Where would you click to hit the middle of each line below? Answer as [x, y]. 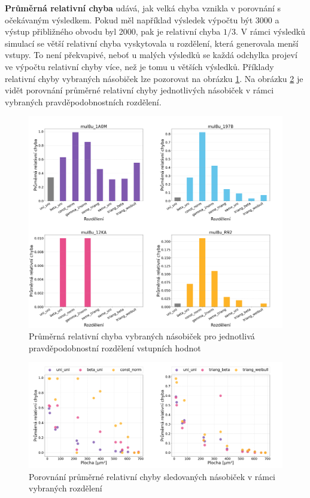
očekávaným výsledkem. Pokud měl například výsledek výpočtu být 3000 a [142, 19]
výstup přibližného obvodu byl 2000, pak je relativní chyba [113, 31]
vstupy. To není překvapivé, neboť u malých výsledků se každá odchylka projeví [151, 55]
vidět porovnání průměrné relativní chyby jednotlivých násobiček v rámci [139, 90]
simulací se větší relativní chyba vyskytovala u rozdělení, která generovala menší [152, 43]
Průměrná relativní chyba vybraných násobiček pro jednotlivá [142, 336]
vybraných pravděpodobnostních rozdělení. [83, 101]
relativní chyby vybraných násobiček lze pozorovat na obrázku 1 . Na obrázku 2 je [154, 78]
